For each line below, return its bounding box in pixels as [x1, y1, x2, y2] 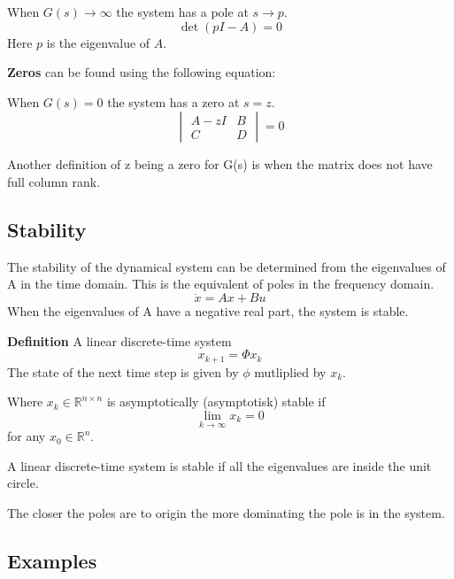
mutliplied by [254, 362, 327, 381]
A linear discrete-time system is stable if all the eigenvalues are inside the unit [7, 456, 432, 475]
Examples [7, 546, 97, 574]
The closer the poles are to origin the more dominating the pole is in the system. [7, 504, 445, 521]
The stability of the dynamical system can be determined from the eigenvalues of [7, 257, 446, 275]
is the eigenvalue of [46, 33, 150, 51]
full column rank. [7, 172, 101, 190]
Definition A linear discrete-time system [7, 331, 232, 350]
